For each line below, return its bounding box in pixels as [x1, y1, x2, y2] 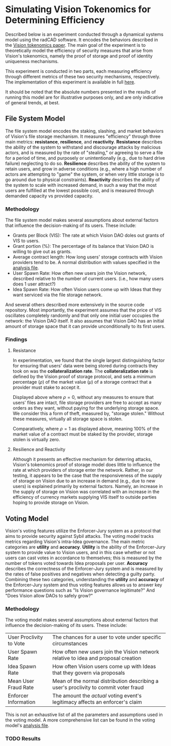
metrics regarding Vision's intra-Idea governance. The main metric [5, 538, 145, 545]
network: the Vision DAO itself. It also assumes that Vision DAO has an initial [5, 318, 164, 324]
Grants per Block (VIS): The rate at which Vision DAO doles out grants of [12, 233, 164, 239]
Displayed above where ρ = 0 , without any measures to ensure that [12, 394, 154, 400]
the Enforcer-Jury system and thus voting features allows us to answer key [5, 582, 162, 588]
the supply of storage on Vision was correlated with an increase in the [12, 489, 160, 495]
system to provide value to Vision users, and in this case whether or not [5, 550, 156, 556]
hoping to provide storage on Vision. [12, 500, 89, 506]
